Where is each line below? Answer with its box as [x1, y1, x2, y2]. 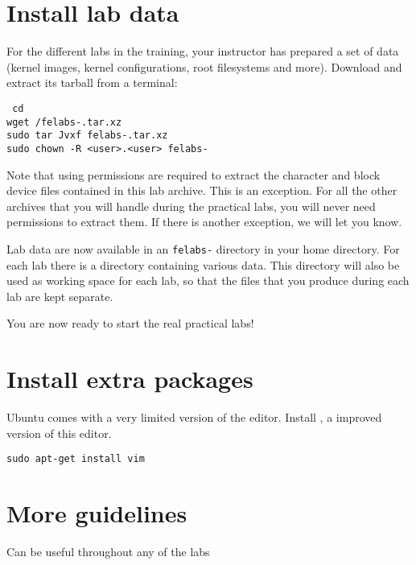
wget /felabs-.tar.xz [6, 116, 122, 128]
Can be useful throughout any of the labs [6, 543, 210, 560]
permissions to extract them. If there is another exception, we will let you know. [6, 213, 402, 230]
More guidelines [6, 497, 187, 530]
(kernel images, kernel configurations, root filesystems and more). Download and [6, 58, 402, 75]
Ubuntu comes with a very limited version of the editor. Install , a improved [6, 409, 382, 426]
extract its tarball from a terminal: [6, 74, 178, 91]
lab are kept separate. [6, 287, 113, 304]
